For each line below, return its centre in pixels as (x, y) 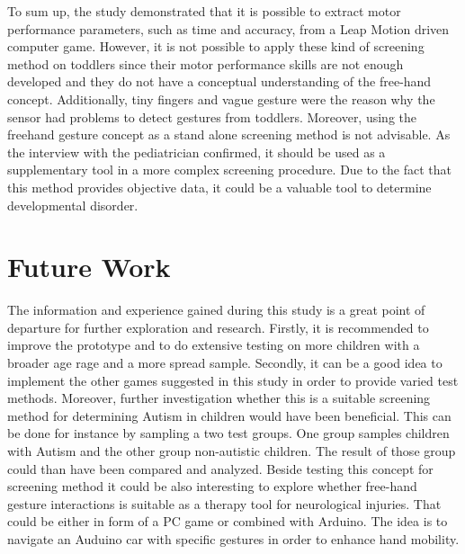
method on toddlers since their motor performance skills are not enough (206, 63)
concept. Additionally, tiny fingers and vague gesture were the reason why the (221, 98)
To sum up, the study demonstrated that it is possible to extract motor (204, 11)
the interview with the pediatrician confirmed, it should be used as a (197, 152)
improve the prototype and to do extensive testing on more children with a (214, 345)
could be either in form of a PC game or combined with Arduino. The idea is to (228, 521)
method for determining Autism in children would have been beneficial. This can (229, 415)
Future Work (89, 267)
